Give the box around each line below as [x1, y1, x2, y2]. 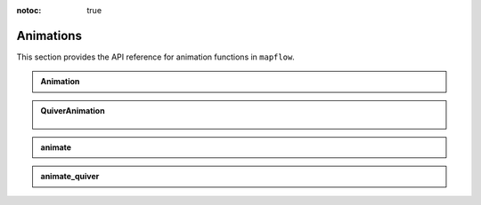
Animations [16, 28, 82, 43]
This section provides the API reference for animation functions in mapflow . [16, 51, 296, 62]
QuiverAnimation [40, 105, 106, 115]
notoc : [16, 5, 42, 15]
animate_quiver [40, 171, 100, 182]
